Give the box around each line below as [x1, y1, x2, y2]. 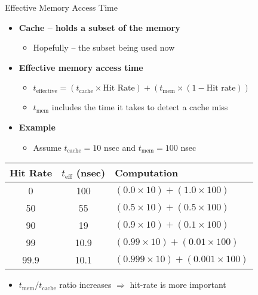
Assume [33, 141, 62, 153]
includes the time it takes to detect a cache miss [51, 101, 228, 113]
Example [19, 120, 56, 133]
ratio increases [59, 278, 112, 291]
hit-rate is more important [130, 278, 226, 291]
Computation [115, 166, 179, 180]
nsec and [104, 141, 136, 153]
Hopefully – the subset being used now [33, 41, 175, 54]
